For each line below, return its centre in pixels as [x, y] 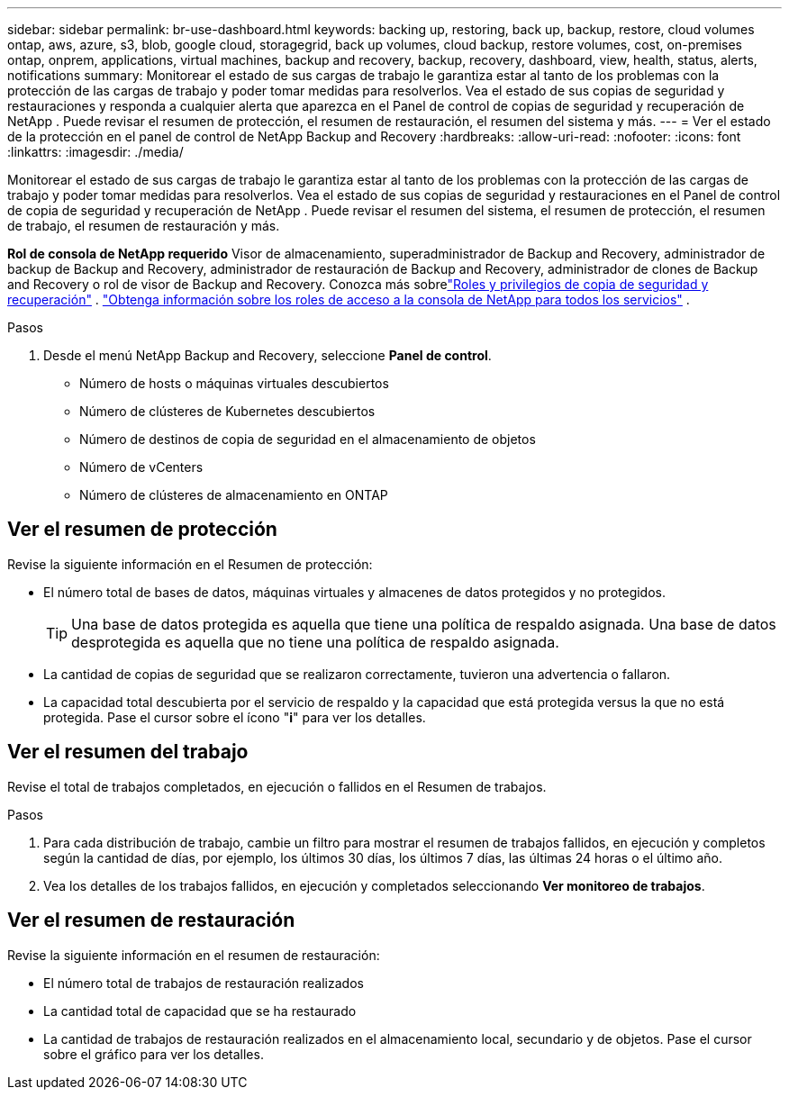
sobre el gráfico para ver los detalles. [154, 1054]
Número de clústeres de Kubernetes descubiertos [227, 411]
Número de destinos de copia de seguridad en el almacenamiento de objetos [308, 439]
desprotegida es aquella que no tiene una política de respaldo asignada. [315, 642]
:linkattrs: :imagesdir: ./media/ [95, 152]
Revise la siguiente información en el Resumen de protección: [190, 564]
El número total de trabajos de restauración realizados [204, 983]
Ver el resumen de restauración [151, 920]
